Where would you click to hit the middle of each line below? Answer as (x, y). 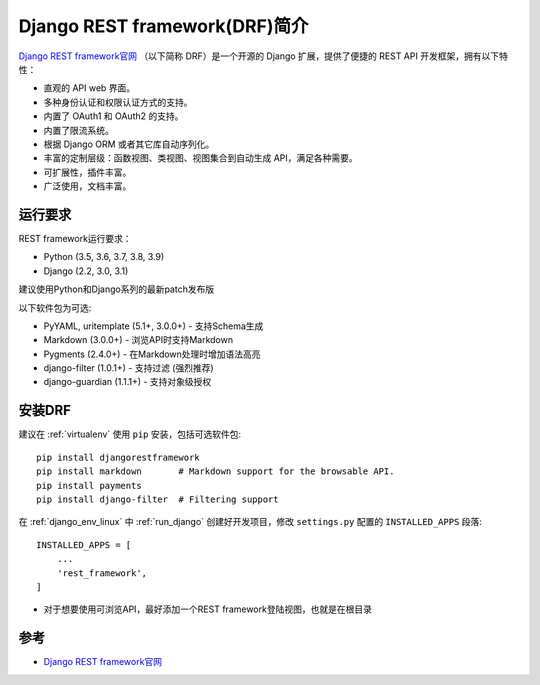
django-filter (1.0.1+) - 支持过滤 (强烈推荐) (128, 368)
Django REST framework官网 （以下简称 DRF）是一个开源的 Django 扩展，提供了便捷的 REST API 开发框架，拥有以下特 (263, 56)
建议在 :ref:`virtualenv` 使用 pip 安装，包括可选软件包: (130, 434)
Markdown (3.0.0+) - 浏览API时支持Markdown (138, 340)
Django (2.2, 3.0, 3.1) (86, 271)
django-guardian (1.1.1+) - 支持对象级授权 (127, 382)
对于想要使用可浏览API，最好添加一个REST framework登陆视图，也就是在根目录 (207, 609)
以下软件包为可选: (55, 307)
